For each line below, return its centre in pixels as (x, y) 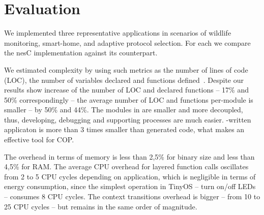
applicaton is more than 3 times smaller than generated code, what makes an (124, 129)
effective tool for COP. (39, 140)
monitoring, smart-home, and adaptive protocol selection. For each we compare (127, 42)
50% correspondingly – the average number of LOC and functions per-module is (129, 99)
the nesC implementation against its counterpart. (81, 53)
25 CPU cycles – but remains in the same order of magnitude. (101, 206)
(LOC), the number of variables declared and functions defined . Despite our (124, 80)
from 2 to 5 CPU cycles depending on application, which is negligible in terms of (130, 176)
